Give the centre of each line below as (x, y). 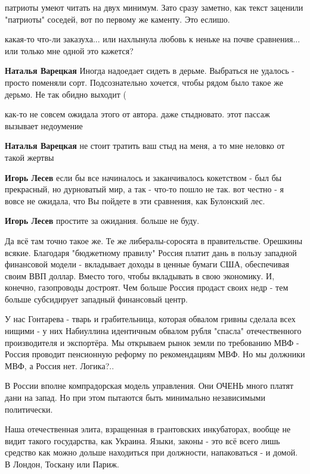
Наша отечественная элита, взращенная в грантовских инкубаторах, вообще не (148, 429)
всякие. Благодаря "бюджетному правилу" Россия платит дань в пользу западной (151, 252)
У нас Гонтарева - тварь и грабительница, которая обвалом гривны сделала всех (150, 319)
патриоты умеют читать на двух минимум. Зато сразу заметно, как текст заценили (154, 7)
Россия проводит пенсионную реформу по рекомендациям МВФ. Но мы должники (155, 354)
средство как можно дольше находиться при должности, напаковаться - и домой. (151, 452)
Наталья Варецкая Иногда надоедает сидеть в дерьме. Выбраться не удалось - (150, 71)
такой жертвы (30, 157)
